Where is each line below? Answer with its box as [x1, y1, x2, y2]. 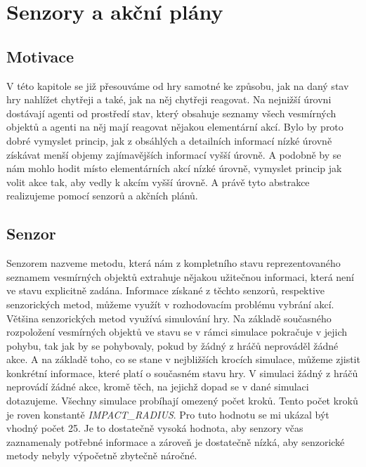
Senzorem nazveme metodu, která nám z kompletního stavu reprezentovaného [6, 256, 341, 270]
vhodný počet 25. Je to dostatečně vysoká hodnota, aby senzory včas [6, 421, 303, 435]
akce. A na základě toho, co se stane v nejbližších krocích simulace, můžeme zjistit [6, 352, 360, 367]
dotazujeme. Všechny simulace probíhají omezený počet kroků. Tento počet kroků [6, 393, 358, 408]
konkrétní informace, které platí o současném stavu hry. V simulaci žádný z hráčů [6, 365, 358, 380]
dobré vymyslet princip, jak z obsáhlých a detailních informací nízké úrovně [6, 133, 332, 147]
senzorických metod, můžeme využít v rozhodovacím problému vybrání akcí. [6, 296, 334, 311]
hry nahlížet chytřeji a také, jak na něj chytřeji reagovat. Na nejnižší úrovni [6, 92, 332, 107]
